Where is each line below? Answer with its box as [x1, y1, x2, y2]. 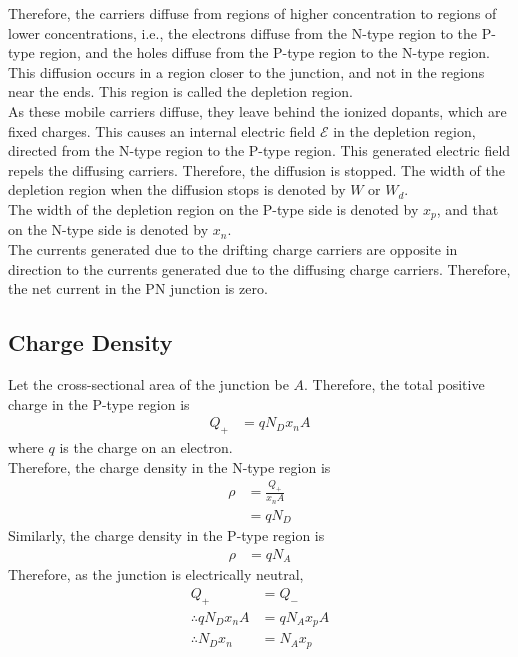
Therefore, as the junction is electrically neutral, [8, 564, 304, 585]
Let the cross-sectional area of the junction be [8, 373, 289, 394]
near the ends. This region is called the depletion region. [8, 81, 353, 102]
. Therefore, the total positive [304, 373, 485, 394]
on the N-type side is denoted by [8, 219, 209, 240]
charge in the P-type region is [8, 393, 190, 414]
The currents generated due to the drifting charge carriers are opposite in [8, 238, 458, 259]
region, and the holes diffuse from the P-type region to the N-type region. [39, 42, 490, 63]
